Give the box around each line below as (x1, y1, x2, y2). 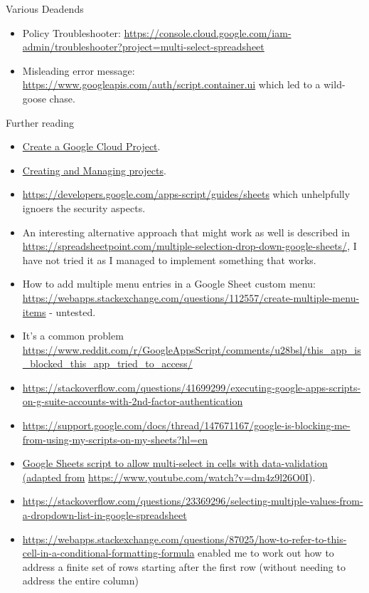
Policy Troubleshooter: (22, 25, 121, 40)
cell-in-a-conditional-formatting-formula (22, 545, 195, 560)
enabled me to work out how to (198, 545, 334, 560)
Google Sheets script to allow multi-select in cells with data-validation (22, 456, 328, 471)
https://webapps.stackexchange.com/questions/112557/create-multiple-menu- (22, 290, 360, 305)
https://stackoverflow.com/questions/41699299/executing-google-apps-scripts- (22, 379, 361, 394)
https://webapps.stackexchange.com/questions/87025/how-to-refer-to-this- (22, 531, 347, 546)
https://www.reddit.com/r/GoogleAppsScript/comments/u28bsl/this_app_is (22, 342, 361, 357)
